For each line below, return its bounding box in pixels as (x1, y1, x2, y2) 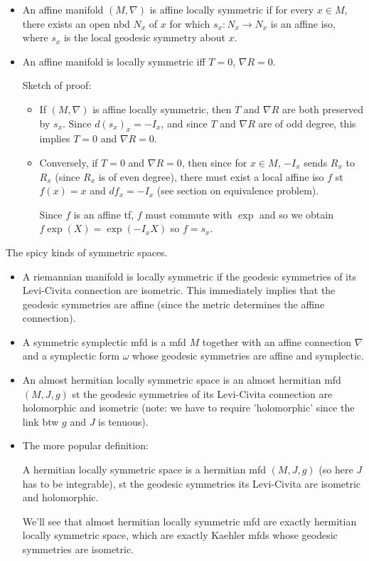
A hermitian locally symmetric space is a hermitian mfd (22, 462, 266, 477)
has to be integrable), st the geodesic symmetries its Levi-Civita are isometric (22, 476, 361, 491)
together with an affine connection (202, 334, 352, 349)
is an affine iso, (270, 16, 336, 31)
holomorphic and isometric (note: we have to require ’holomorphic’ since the (22, 400, 355, 415)
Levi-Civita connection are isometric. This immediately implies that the (22, 283, 336, 298)
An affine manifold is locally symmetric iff (22, 53, 205, 68)
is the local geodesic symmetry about (63, 30, 225, 45)
